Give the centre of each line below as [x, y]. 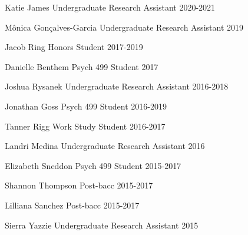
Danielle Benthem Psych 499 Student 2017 [82, 66]
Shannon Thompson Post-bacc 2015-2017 [79, 185]
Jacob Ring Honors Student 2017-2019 [74, 47]
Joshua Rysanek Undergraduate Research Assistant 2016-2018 [117, 86]
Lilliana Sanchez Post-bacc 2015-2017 [72, 205]
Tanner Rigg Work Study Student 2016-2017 [85, 126]
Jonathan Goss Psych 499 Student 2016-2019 [86, 106]
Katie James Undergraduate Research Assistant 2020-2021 [110, 7]
